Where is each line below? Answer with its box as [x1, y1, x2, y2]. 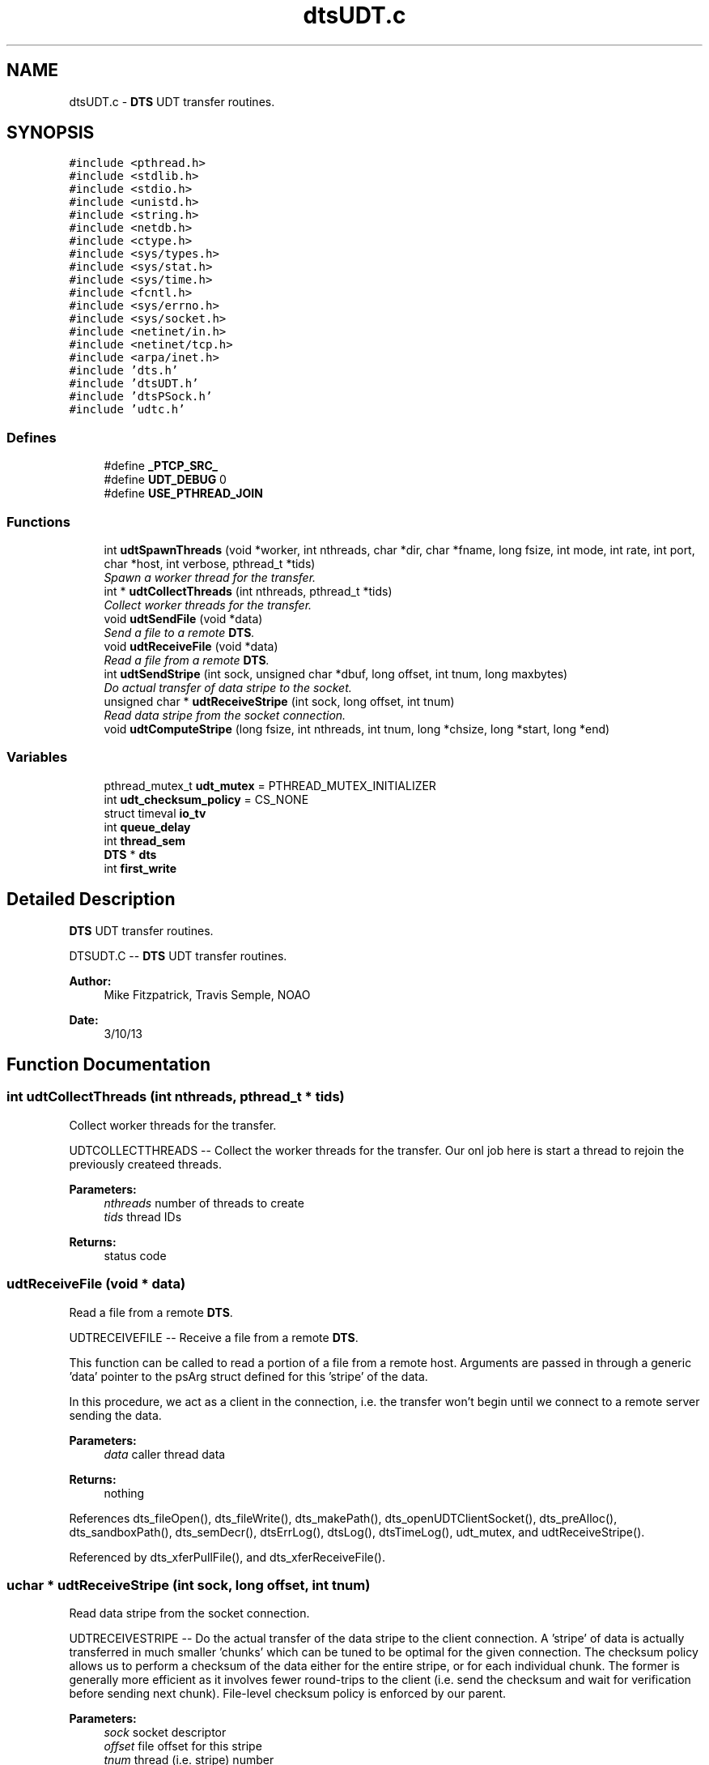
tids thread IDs [104, 1209, 182, 1224]
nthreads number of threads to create [104, 1195, 304, 1210]
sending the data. [69, 1408, 162, 1422]
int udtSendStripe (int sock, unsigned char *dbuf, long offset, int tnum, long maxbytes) [104, 666, 568, 681]
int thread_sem [104, 833, 186, 848]
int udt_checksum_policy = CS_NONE [104, 792, 309, 806]
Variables [6, 749, 68, 766]
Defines [6, 429, 57, 446]
